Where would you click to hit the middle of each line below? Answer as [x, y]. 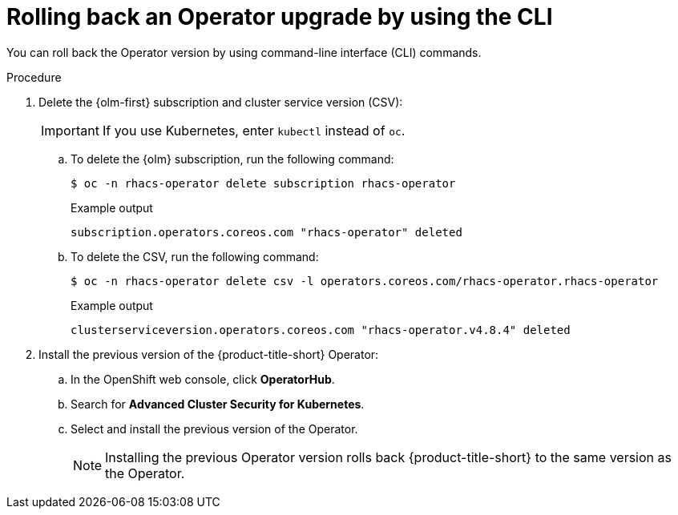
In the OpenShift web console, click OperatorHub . [203, 379]
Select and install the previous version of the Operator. [214, 428]
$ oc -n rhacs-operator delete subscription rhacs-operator [263, 183]
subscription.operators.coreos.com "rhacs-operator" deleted [266, 232]
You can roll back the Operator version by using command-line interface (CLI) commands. [244, 52]
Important [70, 130]
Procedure [34, 77]
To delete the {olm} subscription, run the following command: [232, 159]
